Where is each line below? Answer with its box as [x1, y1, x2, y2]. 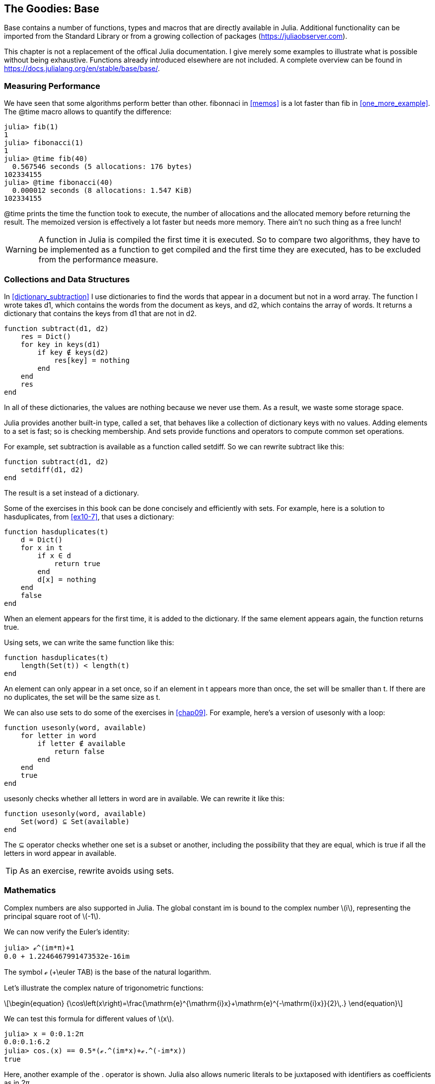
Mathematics [4, 885, 56, 896]
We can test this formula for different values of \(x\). [4, 1014, 174, 1023]
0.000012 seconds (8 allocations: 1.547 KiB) [12, 186, 193, 195]
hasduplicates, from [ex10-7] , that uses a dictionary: [4, 512, 174, 521]
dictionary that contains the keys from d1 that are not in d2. [4, 309, 197, 318]
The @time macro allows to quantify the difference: [4, 107, 172, 116]
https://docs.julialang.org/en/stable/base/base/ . [4, 64, 160, 73]
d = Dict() [20, 535, 63, 544]
